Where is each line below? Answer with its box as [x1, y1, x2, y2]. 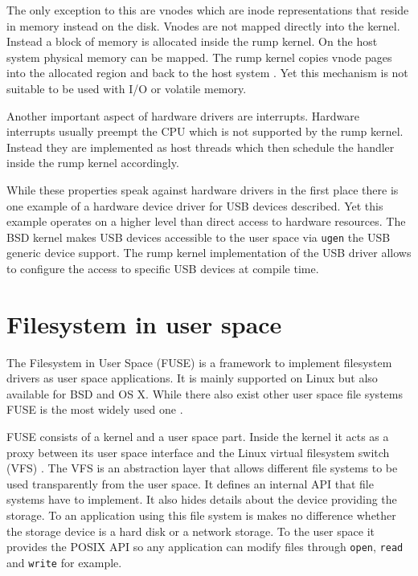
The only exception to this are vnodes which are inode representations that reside [6, 2, 409, 18]
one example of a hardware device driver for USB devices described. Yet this [6, 197, 383, 214]
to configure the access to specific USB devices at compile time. [6, 259, 319, 276]
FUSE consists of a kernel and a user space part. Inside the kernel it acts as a [6, 428, 389, 445]
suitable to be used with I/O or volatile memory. [6, 80, 247, 96]
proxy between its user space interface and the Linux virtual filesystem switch [6, 443, 390, 460]
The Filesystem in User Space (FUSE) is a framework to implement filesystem [6, 353, 392, 370]
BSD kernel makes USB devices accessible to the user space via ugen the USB [6, 228, 391, 245]
